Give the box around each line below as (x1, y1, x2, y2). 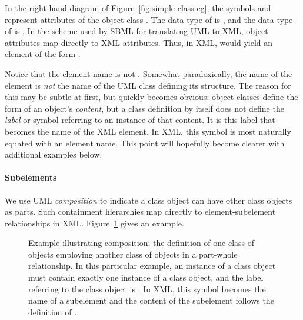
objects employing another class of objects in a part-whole (28, 248, 238, 260)
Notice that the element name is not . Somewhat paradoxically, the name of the (5, 67, 292, 79)
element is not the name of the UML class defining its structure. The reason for (5, 79, 291, 91)
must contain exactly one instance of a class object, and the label (28, 271, 264, 284)
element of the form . (5, 48, 81, 60)
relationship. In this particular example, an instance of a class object (28, 259, 276, 272)
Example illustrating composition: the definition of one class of (28, 236, 255, 249)
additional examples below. (5, 148, 102, 161)
